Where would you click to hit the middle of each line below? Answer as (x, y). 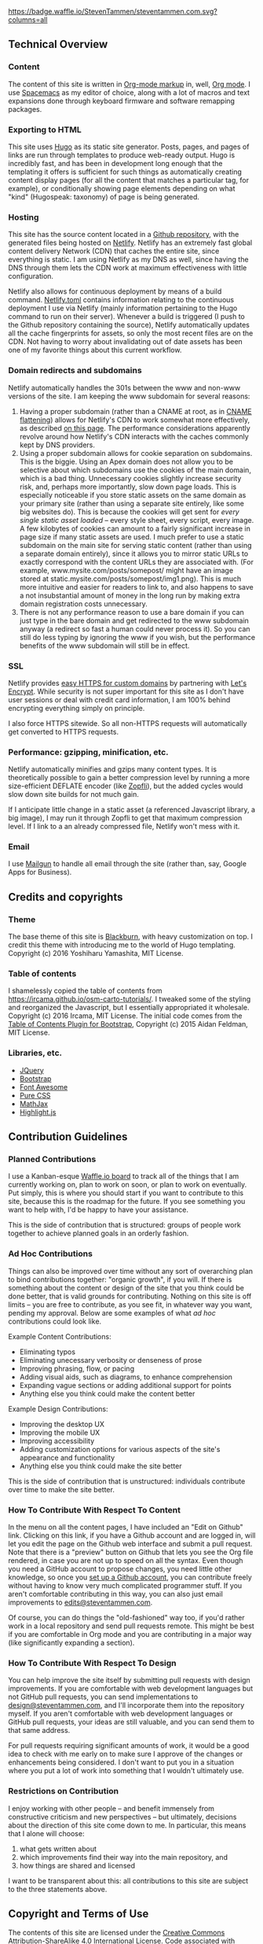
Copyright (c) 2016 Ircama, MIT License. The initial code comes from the (125, 1016)
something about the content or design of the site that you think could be (126, 1287)
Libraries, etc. (35, 1053)
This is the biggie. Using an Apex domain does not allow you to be (126, 461)
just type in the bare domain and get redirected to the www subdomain (134, 620)
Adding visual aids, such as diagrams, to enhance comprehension (126, 1376)
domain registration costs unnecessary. (83, 604)
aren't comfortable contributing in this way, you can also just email (116, 1594)
